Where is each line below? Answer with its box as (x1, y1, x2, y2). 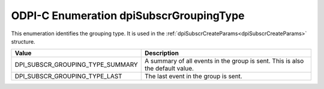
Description (144, 49, 179, 57)
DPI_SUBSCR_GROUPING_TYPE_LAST (14, 72, 122, 81)
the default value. (144, 65, 194, 73)
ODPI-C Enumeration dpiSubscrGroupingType (11, 9, 245, 22)
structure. (11, 38, 35, 45)
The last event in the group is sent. (144, 72, 242, 81)
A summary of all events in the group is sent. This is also (144, 57, 304, 65)
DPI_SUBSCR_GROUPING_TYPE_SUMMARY (14, 60, 138, 69)
